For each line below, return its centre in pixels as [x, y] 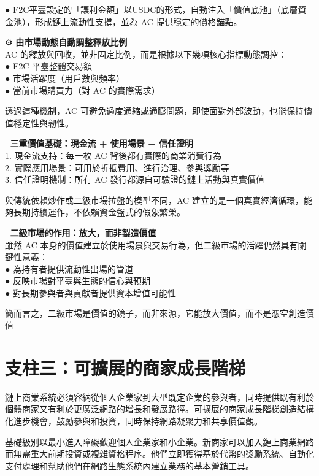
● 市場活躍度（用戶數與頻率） [65, 78]
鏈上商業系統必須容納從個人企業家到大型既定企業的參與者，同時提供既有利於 [159, 397]
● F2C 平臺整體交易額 [49, 66]
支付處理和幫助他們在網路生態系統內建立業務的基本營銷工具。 [129, 465]
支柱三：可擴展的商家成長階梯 [125, 367]
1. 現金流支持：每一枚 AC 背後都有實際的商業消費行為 [113, 155]
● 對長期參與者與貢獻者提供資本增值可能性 [91, 292]
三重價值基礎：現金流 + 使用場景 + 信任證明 [102, 143]
